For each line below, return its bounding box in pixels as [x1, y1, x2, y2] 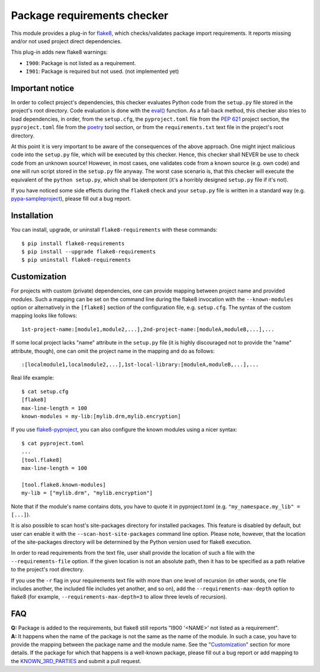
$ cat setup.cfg [21, 388, 69, 395]
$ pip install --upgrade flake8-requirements [21, 249, 156, 255]
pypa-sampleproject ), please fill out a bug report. [11, 195, 132, 202]
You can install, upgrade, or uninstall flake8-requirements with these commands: [11, 226, 217, 233]
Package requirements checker [11, 9, 169, 22]
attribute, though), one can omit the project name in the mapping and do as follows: [11, 347, 215, 355]
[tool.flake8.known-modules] [21, 481, 106, 488]
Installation [11, 211, 53, 221]
